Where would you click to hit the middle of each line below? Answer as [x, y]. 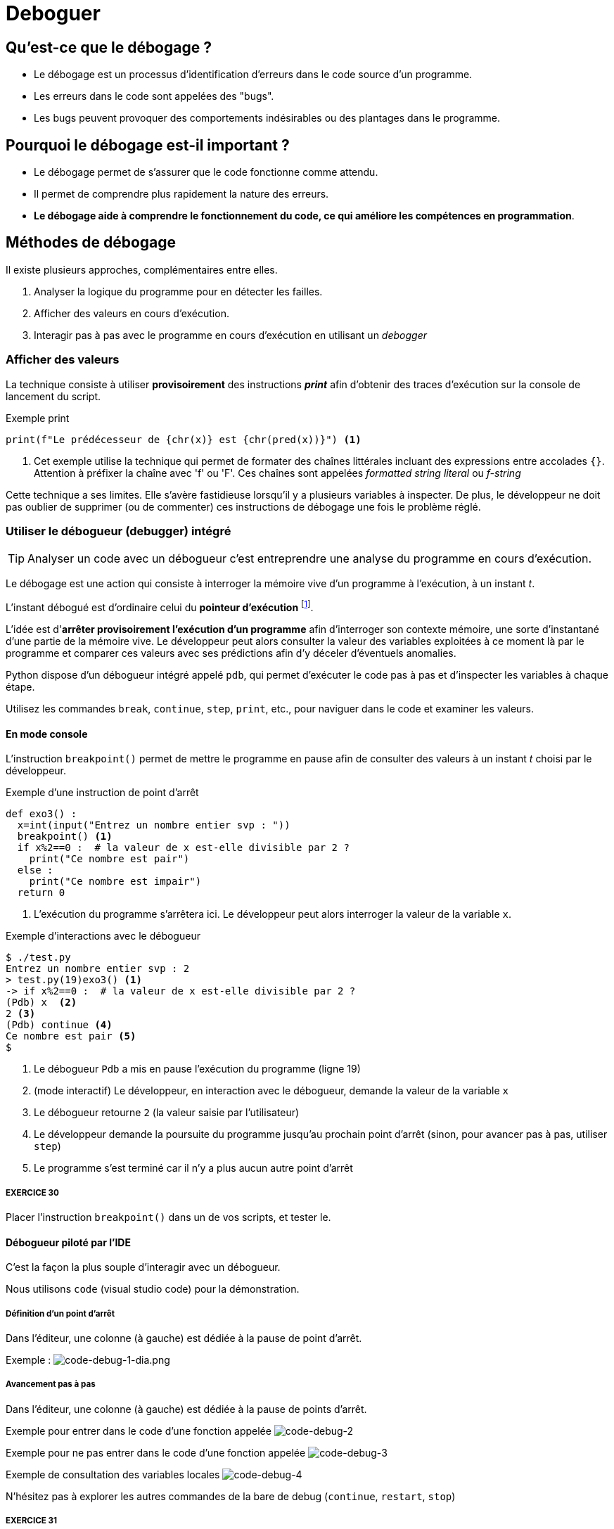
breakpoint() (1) [65, 837]
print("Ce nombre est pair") [109, 859]
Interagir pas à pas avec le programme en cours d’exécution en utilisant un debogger [230, 335]
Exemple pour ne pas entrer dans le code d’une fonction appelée [156, 1452]
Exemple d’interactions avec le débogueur [103, 936]
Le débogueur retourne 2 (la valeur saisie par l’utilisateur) [167, 1113]
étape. [20, 687]
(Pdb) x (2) [41, 1003]
